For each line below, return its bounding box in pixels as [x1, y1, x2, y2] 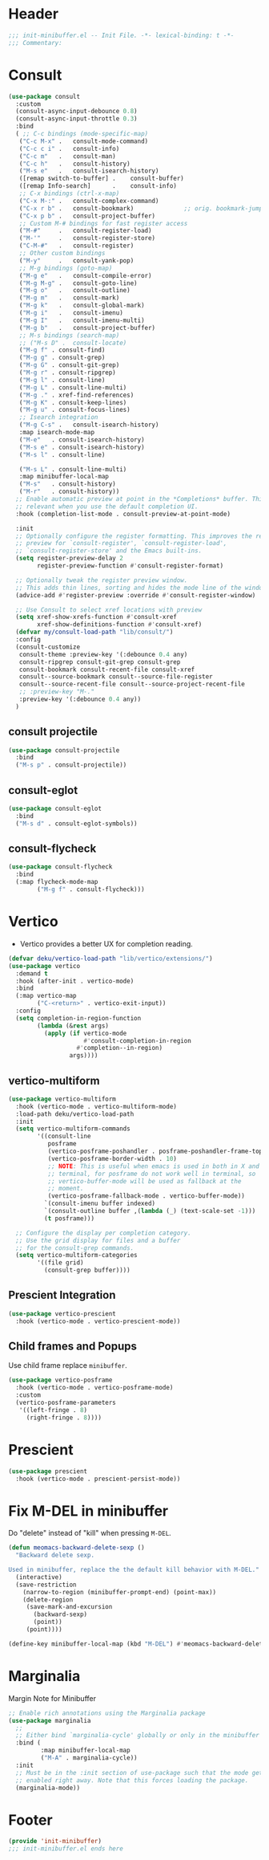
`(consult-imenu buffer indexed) [43, 1199, 156, 1208]
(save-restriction [15, 1581, 78, 1589]
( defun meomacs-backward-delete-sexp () [8, 1544, 146, 1552]
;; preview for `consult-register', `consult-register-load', [15, 539, 227, 547]
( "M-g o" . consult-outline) [18, 287, 130, 295]
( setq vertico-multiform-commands [15, 1125, 130, 1133]
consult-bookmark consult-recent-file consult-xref [18, 665, 195, 674]
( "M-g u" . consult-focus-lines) [18, 406, 130, 414]
